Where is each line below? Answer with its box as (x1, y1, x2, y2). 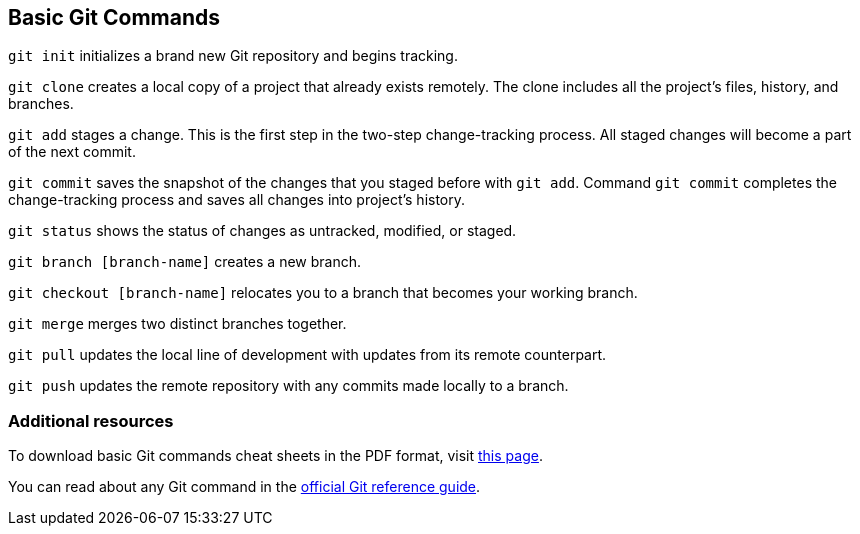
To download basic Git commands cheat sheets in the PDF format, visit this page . (8, 447, 543, 465)
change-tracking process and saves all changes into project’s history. (8, 191, 466, 209)
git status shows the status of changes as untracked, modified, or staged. (8, 222, 517, 240)
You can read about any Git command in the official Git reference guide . (8, 478, 481, 496)
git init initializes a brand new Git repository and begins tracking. (8, 47, 458, 65)
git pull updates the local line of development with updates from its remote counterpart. (8, 346, 607, 364)
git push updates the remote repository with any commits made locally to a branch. (8, 377, 569, 395)
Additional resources (8, 410, 174, 431)
